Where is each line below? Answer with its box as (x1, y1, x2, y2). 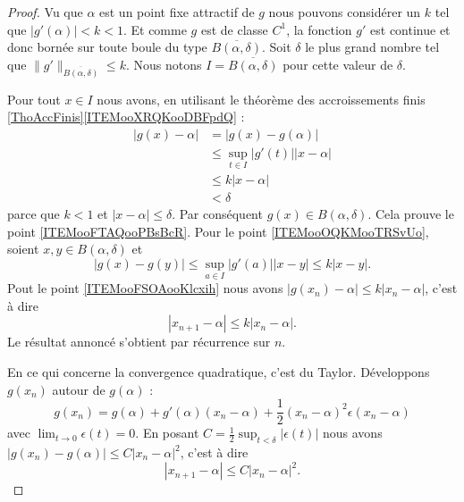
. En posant (135, 423, 199, 442)
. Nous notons (125, 54, 202, 73)
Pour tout (7, 89, 61, 108)
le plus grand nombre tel (305, 38, 440, 56)
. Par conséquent (172, 205, 263, 223)
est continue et (370, 20, 451, 38)
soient (7, 239, 39, 258)
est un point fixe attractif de (99, 3, 255, 21)
